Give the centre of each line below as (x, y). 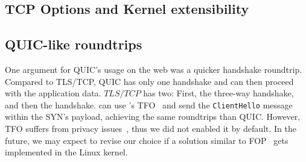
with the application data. (53, 93)
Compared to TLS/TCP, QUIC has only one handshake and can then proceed (149, 81)
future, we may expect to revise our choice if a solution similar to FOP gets (147, 140)
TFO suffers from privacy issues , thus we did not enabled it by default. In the (151, 129)
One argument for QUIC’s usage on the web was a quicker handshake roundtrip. (154, 69)
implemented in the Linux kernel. (66, 152)
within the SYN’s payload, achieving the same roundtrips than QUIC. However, (153, 117)
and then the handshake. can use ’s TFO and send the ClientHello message (149, 104)
